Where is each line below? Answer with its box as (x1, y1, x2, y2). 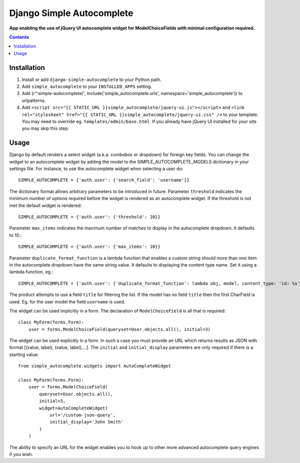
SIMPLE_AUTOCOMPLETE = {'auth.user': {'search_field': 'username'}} (18, 177, 189, 183)
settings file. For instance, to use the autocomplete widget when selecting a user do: (9, 165, 183, 172)
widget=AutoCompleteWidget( (39, 405, 108, 411)
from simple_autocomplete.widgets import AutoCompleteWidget (18, 363, 171, 369)
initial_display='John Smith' (49, 419, 124, 425)
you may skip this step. (21, 125, 69, 131)
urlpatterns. (21, 97, 46, 103)
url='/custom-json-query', (49, 412, 116, 417)
